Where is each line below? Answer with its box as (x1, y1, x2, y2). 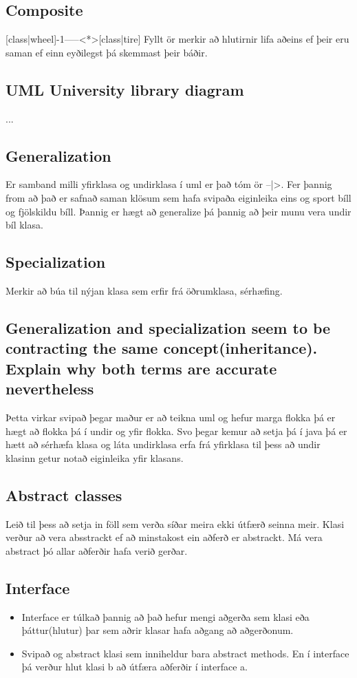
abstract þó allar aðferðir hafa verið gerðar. (6, 543, 188, 558)
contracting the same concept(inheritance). (6, 337, 318, 359)
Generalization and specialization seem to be (6, 317, 331, 338)
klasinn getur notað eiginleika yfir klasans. (6, 450, 184, 465)
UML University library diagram (6, 78, 244, 100)
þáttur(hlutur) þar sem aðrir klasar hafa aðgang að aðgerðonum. (21, 623, 294, 637)
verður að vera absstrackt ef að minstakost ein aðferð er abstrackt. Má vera (6, 530, 323, 544)
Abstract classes (6, 484, 122, 505)
